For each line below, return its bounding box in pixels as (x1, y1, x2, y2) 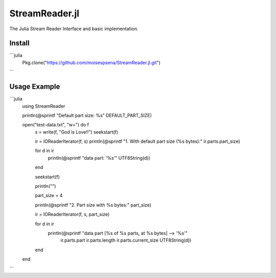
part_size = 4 (35, 193, 63, 199)
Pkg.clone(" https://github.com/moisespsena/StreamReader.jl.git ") (22, 59, 161, 66)
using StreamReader (22, 103, 65, 109)
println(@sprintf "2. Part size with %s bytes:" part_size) (35, 202, 152, 208)
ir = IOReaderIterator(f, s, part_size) (35, 211, 110, 218)
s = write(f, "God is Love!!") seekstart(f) (35, 129, 119, 135)
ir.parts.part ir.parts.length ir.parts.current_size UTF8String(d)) (60, 237, 192, 243)
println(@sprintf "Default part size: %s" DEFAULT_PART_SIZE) (22, 112, 152, 118)
